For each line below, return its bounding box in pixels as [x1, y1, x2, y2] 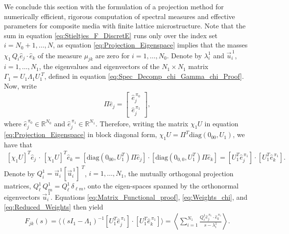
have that [4, 139, 32, 149]
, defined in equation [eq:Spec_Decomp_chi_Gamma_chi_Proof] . [44, 71, 244, 81]
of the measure [38, 50, 82, 60]
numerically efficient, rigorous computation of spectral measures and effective [4, 11, 235, 21]
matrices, [4, 181, 31, 191]
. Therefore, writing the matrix [96, 118, 189, 128]
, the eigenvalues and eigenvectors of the [39, 61, 160, 71]
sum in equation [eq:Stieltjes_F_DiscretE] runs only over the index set [4, 30, 217, 40]
